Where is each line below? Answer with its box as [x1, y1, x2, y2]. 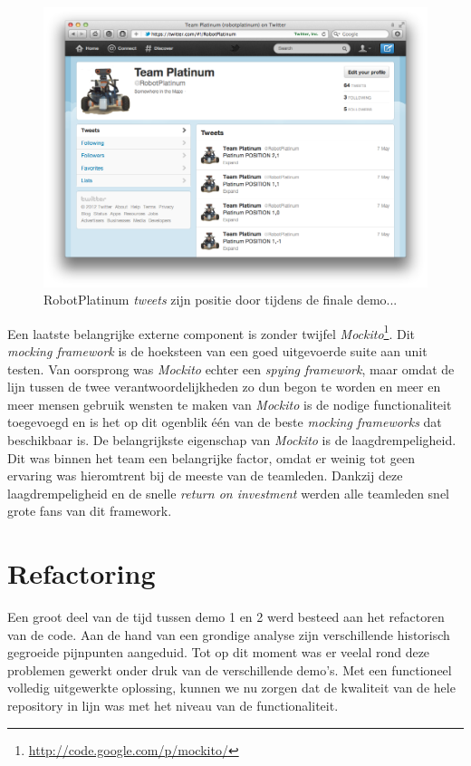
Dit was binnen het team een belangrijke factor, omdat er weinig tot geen [7, 448, 415, 467]
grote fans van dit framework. [7, 501, 172, 520]
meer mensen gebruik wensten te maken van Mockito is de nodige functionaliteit [7, 394, 452, 413]
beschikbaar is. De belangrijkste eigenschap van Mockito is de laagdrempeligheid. [7, 430, 457, 449]
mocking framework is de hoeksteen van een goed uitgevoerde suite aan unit [7, 341, 428, 360]
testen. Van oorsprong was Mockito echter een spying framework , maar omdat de [7, 359, 455, 378]
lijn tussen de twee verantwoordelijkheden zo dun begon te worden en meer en [7, 377, 441, 396]
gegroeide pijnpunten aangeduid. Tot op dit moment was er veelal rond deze [7, 643, 430, 662]
